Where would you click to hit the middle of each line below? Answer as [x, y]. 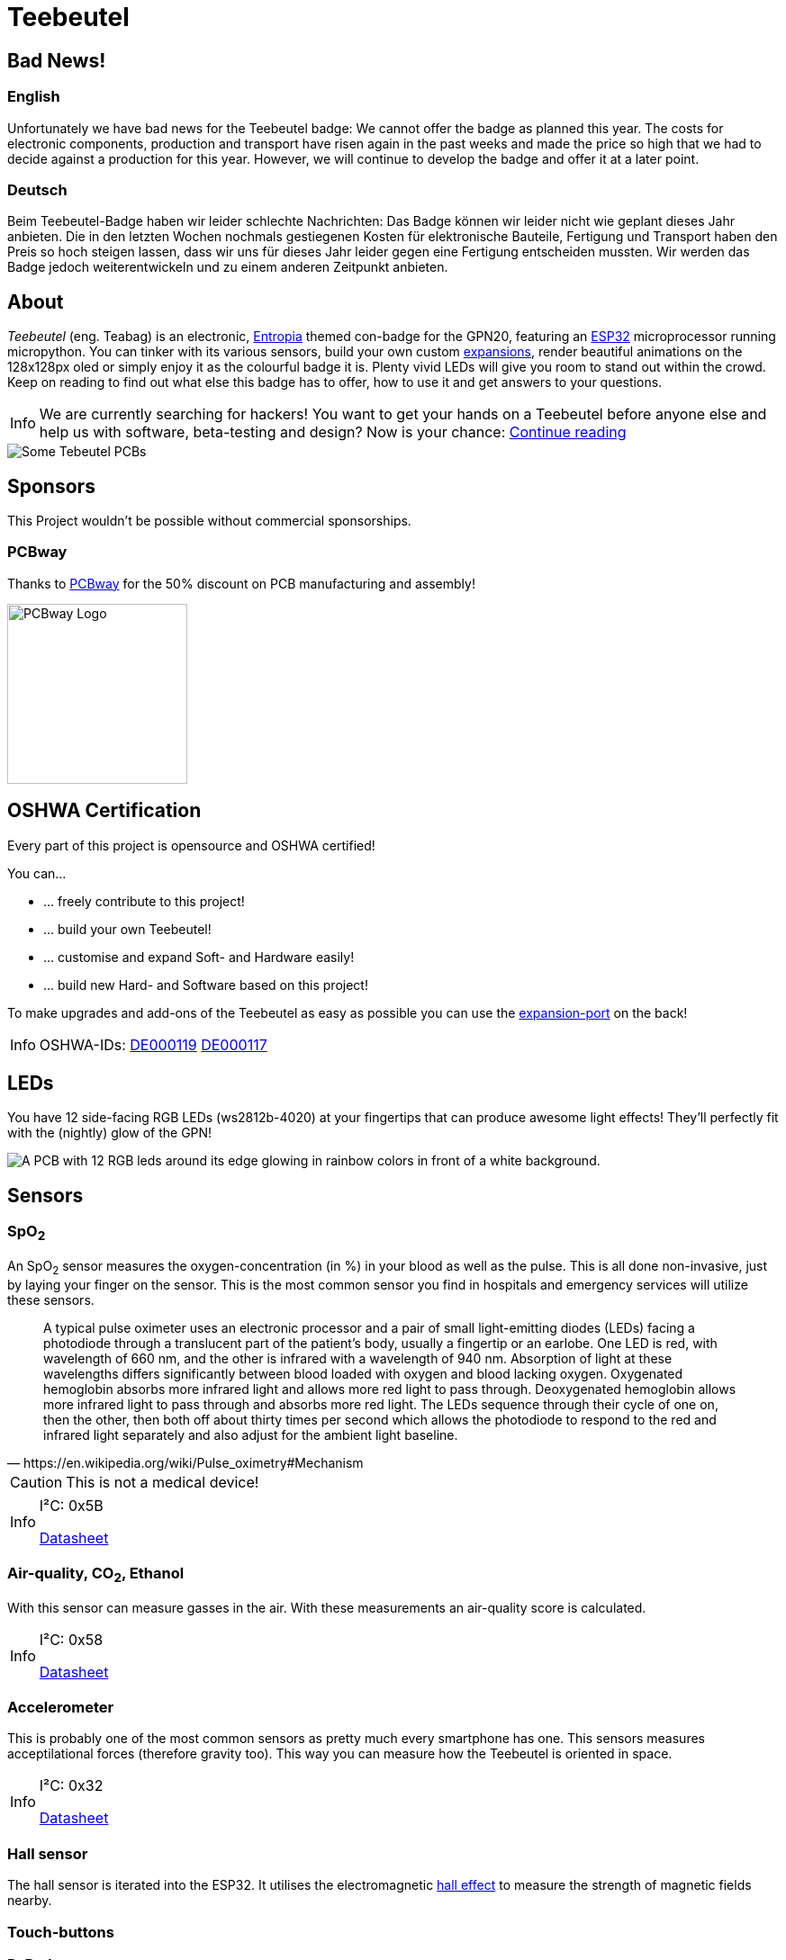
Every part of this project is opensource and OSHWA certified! [191, 845]
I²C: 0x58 [71, 1639]
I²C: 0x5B [71, 1505]
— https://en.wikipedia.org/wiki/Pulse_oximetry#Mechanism [185, 1462]
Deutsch [37, 189]
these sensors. [51, 1299]
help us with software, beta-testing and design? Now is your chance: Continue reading [333, 432]
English [34, 97]
